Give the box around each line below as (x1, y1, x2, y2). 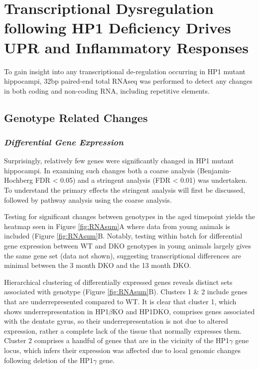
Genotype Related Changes (4, 110, 148, 125)
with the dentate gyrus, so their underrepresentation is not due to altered (4, 316, 228, 326)
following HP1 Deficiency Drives (4, 17, 231, 38)
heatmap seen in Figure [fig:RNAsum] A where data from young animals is (4, 221, 230, 231)
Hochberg (4, 175, 33, 185)
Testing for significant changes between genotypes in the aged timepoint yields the (4, 211, 256, 222)
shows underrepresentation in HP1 (4, 306, 109, 316)
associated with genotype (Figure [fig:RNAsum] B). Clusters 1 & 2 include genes (4, 286, 248, 297)
